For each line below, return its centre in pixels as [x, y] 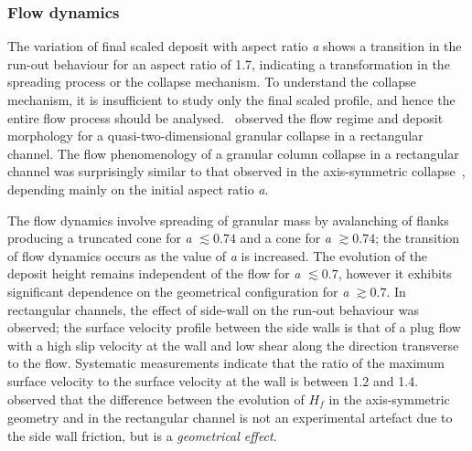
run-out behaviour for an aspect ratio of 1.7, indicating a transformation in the [229, 63]
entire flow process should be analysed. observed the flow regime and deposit [225, 117]
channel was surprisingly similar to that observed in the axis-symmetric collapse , [236, 171]
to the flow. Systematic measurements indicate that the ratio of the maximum [226, 363]
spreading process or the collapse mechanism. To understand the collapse [212, 82]
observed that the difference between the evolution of [156, 399]
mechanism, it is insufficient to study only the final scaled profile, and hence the [231, 100]
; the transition [418, 238]
